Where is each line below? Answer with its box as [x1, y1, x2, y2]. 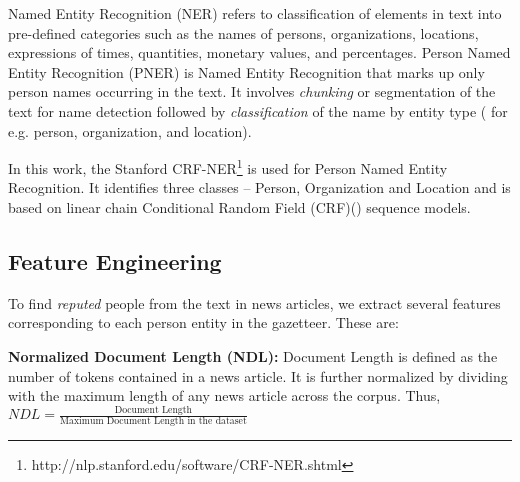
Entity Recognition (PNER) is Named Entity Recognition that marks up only [8, 61, 485, 82]
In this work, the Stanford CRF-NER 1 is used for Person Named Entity [8, 155, 448, 178]
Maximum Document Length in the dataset [60, 416, 247, 427]
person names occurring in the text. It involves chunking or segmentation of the [8, 81, 496, 102]
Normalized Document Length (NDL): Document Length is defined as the [8, 345, 498, 366]
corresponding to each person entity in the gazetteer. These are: [8, 312, 399, 333]
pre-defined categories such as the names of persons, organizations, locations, [8, 22, 479, 43]
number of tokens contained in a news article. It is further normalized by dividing [8, 365, 508, 386]
